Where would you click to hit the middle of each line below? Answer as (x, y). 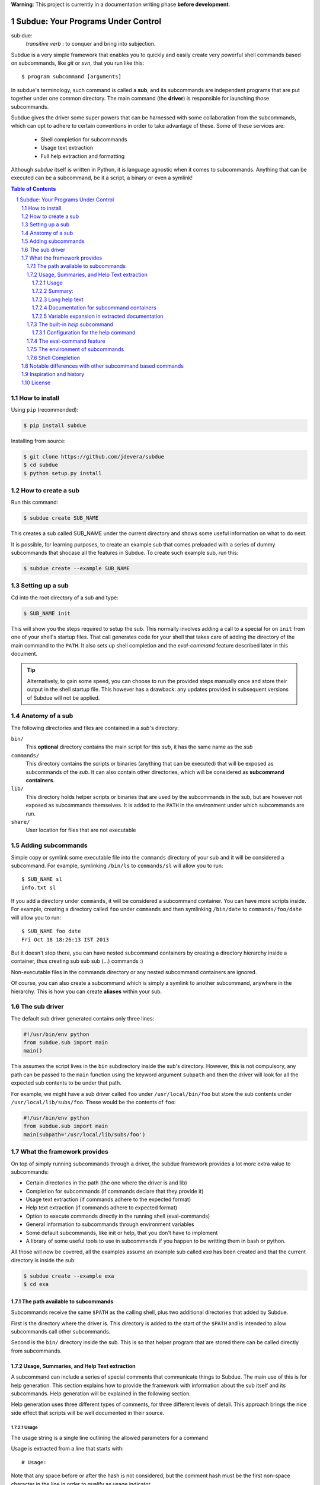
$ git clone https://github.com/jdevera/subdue (94, 456)
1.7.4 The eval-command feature (66, 341)
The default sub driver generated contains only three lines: (83, 1018)
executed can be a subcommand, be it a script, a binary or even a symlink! (102, 178)
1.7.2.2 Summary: (52, 291)
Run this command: (35, 503)
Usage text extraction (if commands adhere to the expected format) (108, 1199)
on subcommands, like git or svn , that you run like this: (78, 63)
